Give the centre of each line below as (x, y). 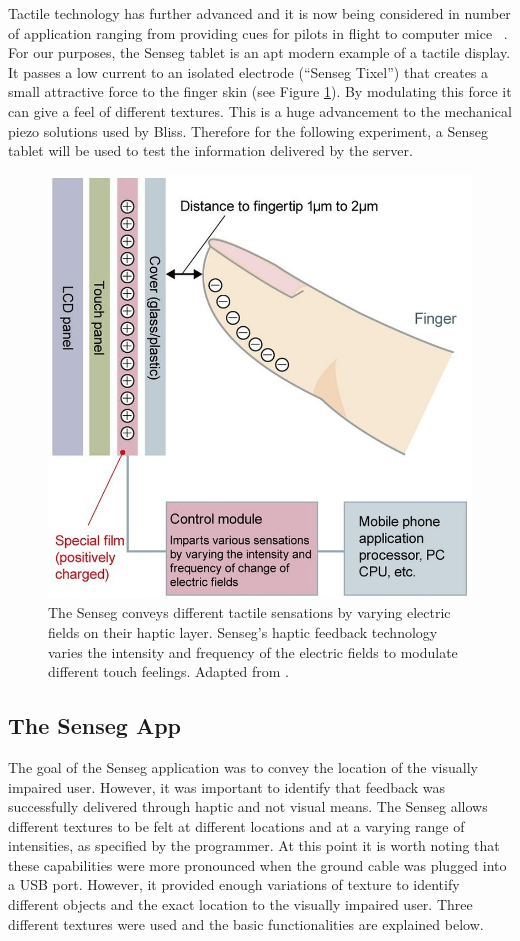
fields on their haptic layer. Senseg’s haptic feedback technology (243, 631)
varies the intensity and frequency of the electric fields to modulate (253, 651)
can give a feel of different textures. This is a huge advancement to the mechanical (260, 110)
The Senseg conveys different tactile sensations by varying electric (249, 612)
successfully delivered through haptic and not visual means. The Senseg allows (248, 806)
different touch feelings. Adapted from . (168, 671)
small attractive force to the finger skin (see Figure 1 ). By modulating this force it (260, 91)
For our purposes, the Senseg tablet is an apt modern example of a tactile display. (259, 52)
